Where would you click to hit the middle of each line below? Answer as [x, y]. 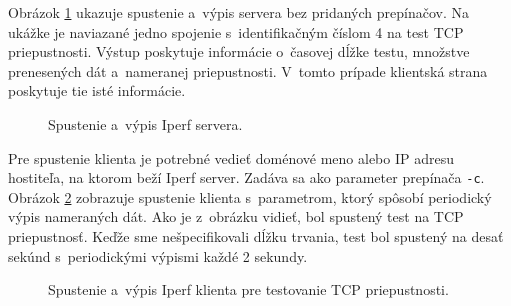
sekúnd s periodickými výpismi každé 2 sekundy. [158, 255]
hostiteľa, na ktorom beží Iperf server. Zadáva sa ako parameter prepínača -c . [246, 177]
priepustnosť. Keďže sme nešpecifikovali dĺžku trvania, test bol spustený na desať [256, 236]
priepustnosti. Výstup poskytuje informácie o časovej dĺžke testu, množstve [239, 51]
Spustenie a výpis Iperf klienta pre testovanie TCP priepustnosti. [248, 289]
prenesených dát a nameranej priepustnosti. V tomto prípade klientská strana [248, 70]
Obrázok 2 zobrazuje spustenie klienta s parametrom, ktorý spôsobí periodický [250, 196]
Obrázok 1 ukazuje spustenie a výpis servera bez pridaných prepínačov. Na [238, 12]
